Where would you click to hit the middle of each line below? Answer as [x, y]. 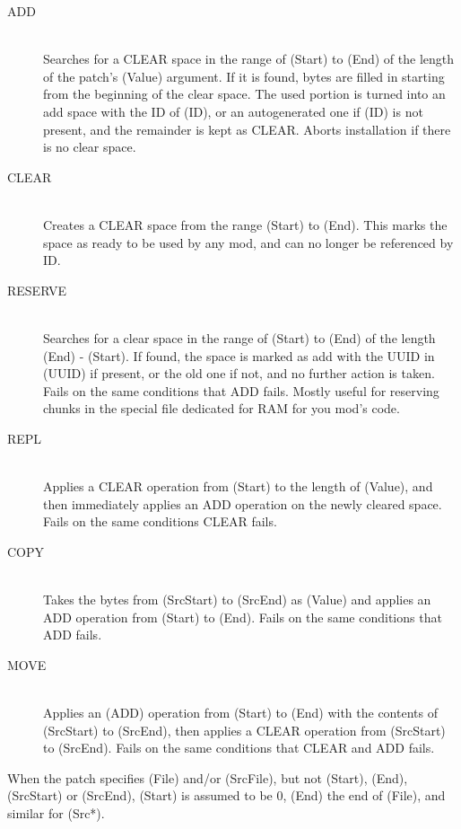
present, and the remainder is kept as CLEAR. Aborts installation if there [247, 129]
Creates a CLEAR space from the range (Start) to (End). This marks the [245, 224]
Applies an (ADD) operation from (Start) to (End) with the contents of [240, 712]
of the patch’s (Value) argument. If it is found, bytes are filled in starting [244, 76]
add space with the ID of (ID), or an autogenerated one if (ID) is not [233, 111]
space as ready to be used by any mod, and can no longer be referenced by [248, 242]
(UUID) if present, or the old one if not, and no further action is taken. [239, 373]
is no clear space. [90, 147]
